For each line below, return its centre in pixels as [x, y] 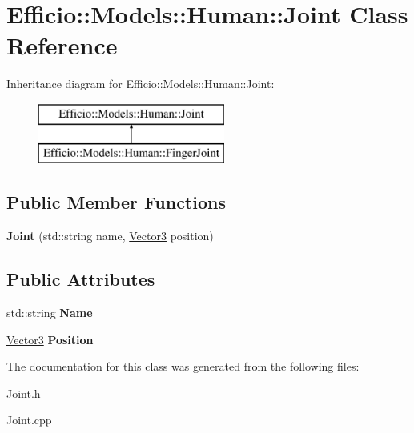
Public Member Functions [116, 202]
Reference [62, 45]
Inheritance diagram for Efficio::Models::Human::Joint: [141, 84]
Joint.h [24, 393]
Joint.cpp [29, 420]
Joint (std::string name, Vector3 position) [110, 236]
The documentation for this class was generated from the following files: [183, 366]
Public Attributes [81, 279]
